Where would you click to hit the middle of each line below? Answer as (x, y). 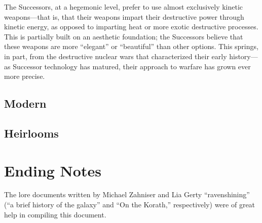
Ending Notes (53, 170)
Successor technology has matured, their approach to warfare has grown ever (132, 66)
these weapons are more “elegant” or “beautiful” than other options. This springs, (131, 46)
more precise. (25, 76)
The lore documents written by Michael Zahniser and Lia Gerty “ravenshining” (127, 194)
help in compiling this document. (55, 214)
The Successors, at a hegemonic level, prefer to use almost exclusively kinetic (124, 7)
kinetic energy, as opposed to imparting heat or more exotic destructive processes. (131, 27)
